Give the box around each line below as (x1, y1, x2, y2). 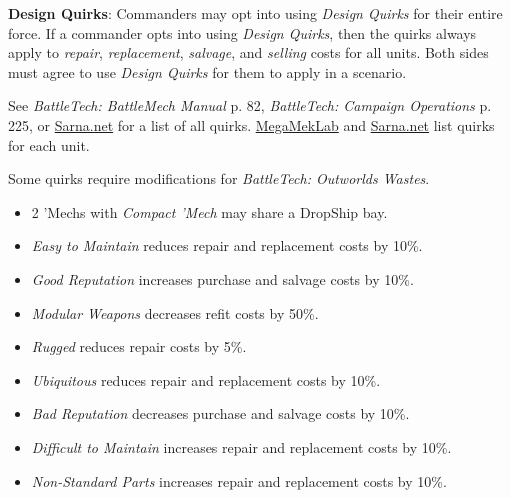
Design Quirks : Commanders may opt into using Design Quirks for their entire (8, 3, 503, 23)
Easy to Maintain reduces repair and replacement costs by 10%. (31, 235, 423, 256)
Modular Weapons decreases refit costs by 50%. (31, 302, 319, 323)
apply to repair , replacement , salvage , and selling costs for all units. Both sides (8, 42, 489, 63)
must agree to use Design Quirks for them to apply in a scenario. (8, 61, 407, 82)
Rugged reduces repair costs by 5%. (31, 336, 247, 357)
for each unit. (8, 134, 90, 155)
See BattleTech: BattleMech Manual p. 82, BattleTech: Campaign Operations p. (8, 95, 492, 116)
